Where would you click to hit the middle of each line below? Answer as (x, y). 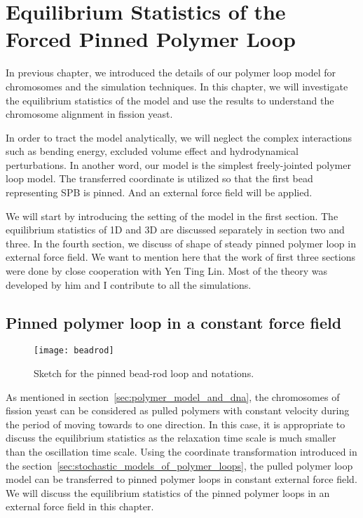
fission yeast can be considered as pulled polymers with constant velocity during (178, 410)
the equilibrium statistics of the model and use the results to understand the (170, 100)
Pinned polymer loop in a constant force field (174, 322)
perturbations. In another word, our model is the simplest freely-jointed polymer (178, 164)
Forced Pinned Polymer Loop (151, 39)
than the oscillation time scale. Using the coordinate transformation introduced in (181, 452)
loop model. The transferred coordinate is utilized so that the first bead (159, 178)
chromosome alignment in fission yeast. (89, 114)
